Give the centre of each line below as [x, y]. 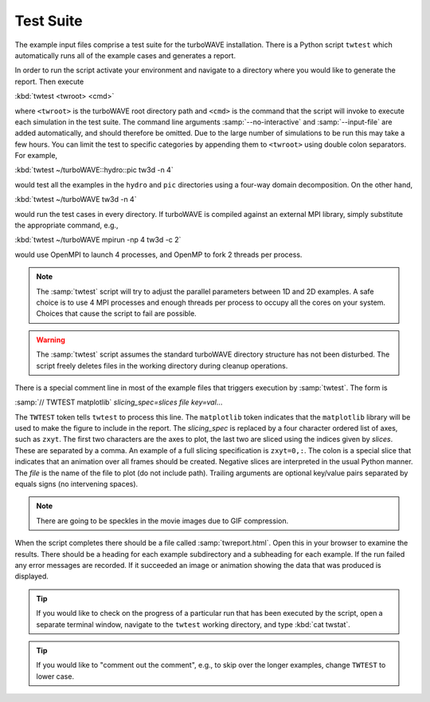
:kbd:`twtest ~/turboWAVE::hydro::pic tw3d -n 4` [94, 170]
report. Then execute [49, 81]
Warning [51, 340]
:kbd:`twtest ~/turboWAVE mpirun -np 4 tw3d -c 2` [98, 240]
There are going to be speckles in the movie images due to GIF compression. [162, 521]
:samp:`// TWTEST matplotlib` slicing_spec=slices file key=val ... [119, 402]
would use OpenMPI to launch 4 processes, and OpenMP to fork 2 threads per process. [158, 254]
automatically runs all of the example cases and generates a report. [125, 55]
